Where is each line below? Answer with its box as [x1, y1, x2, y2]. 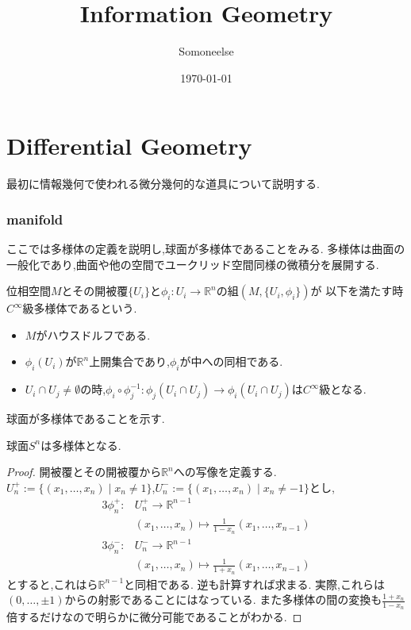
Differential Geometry [6, 129, 252, 162]
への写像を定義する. [173, 463, 277, 480]
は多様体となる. [40, 436, 121, 453]
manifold [6, 209, 63, 229]
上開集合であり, [89, 353, 170, 370]
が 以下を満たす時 [310, 282, 404, 299]
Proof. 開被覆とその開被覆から [6, 463, 162, 480]
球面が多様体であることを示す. [6, 410, 165, 427]
